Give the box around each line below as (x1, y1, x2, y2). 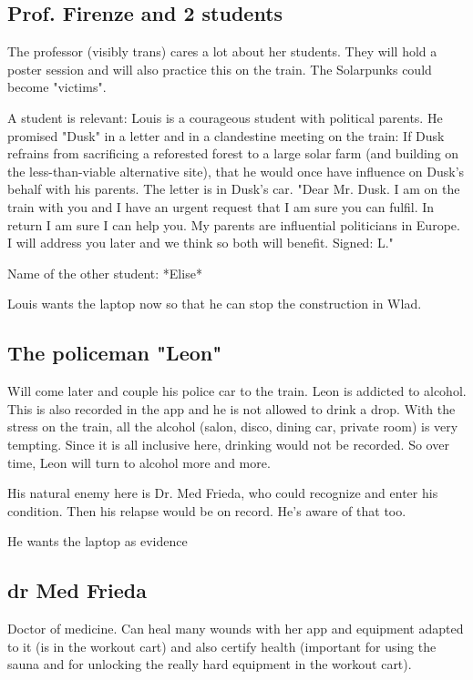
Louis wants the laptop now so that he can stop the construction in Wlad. (7, 294, 422, 313)
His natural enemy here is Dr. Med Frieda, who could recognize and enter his (7, 483, 438, 502)
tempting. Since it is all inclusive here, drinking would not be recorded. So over (7, 434, 449, 453)
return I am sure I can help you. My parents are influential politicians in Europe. (7, 215, 460, 234)
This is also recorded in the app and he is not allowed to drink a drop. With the (7, 399, 456, 418)
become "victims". (7, 77, 107, 96)
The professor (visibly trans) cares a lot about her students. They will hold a (7, 42, 437, 61)
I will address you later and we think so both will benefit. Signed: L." (7, 233, 394, 252)
